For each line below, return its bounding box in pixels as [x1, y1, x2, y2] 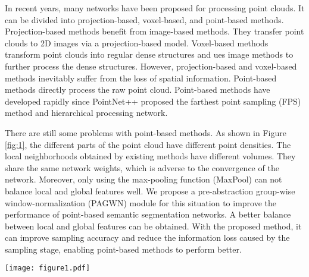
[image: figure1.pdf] [5, 264, 90, 273]
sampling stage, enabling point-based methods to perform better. [5, 243, 242, 255]
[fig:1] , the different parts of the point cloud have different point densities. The [5, 138, 291, 150]
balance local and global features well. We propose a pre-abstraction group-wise [5, 184, 295, 197]
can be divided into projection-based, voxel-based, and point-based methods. [5, 13, 284, 26]
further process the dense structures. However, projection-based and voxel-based [5, 59, 297, 72]
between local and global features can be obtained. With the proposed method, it [5, 219, 302, 232]
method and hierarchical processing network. [5, 106, 168, 119]
